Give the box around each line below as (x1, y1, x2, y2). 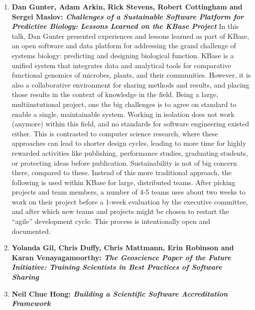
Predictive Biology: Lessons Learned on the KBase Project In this (11, 21, 239, 31)
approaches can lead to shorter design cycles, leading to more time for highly (11, 138, 247, 148)
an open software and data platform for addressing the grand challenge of (11, 40, 236, 51)
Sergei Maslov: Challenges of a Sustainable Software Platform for (11, 11, 244, 21)
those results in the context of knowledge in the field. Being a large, (11, 89, 219, 100)
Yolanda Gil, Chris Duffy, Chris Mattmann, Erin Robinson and (11, 242, 234, 253)
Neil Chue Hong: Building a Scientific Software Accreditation (11, 288, 228, 299)
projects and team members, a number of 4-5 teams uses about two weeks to (11, 187, 246, 197)
